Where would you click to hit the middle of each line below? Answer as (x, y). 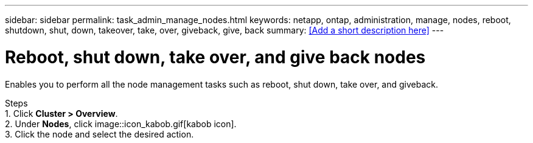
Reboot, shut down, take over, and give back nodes (215, 57)
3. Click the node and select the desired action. (99, 134)
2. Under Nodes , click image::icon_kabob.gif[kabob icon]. (121, 124)
